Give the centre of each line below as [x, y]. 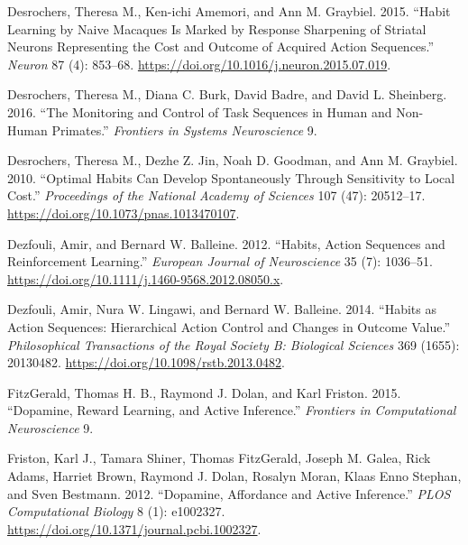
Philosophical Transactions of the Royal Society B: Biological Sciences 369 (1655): [234, 344]
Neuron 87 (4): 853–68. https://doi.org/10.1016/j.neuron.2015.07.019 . [199, 64]
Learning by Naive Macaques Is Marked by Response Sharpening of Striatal [217, 28]
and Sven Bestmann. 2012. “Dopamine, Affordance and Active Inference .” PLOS [229, 493]
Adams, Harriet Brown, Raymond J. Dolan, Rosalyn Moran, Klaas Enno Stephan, [234, 476]
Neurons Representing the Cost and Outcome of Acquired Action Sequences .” [221, 46]
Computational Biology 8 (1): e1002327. [116, 511]
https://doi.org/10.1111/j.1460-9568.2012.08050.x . [146, 278]
